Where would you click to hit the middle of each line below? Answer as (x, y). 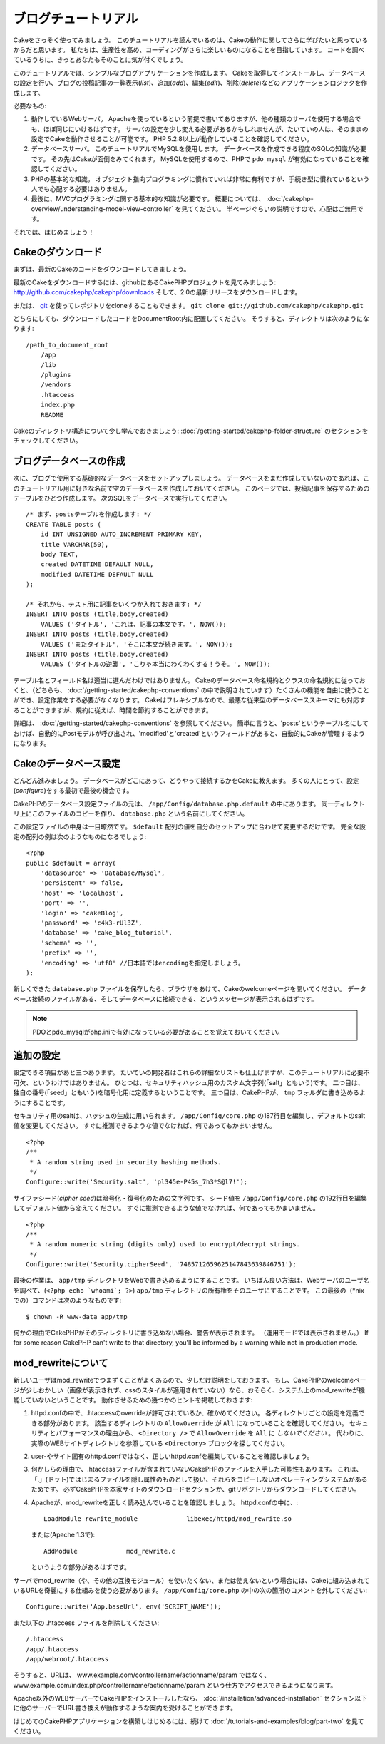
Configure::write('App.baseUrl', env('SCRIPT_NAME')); (124, 1607)
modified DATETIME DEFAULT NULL (97, 574)
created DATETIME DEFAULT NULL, (97, 564)
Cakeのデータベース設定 (67, 763)
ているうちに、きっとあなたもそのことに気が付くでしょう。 (100, 60)
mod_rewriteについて (61, 1363)
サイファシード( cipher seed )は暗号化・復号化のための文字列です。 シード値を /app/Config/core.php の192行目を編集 (190, 1198)
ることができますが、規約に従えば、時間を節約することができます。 (113, 710)
